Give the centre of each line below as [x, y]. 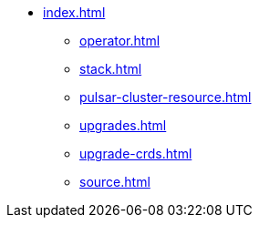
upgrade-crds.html [136, 153]
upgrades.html [123, 125]
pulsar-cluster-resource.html [166, 97]
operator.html [120, 41]
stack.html [111, 69]
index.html [74, 12]
